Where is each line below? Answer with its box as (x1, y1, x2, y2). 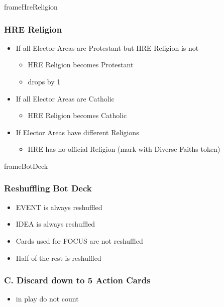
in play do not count (16, 293, 79, 304)
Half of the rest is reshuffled (16, 252, 101, 263)
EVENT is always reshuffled (16, 201, 102, 212)
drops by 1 (28, 76, 61, 86)
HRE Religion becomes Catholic (28, 110, 127, 121)
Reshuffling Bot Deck (4, 182, 92, 194)
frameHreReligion (4, 2, 58, 12)
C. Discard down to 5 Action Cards (4, 274, 151, 286)
